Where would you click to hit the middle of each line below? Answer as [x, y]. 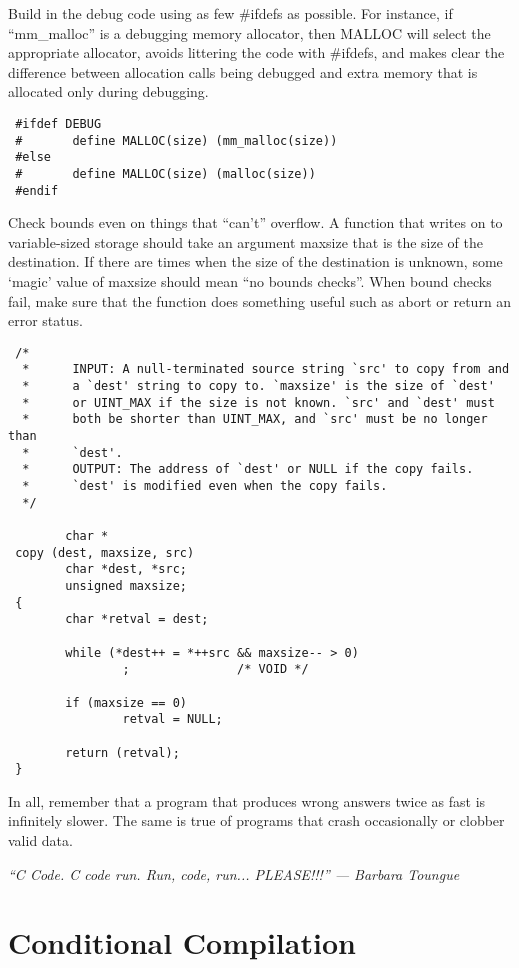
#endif [37, 190]
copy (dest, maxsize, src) [105, 552]
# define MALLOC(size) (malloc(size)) [165, 173]
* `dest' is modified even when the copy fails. [205, 486]
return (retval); [122, 752]
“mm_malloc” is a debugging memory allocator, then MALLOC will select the [249, 32]
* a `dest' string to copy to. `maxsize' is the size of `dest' [258, 386]
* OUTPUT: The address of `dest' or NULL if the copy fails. [248, 469]
